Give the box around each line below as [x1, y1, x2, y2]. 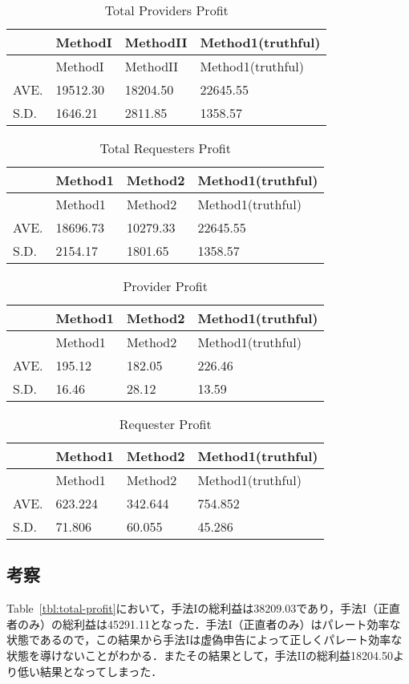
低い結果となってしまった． [17, 662, 163, 679]
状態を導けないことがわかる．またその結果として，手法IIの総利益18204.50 [6, 646, 393, 663]
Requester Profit [119, 415, 212, 433]
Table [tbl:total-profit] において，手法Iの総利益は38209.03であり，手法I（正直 [6, 600, 401, 617]
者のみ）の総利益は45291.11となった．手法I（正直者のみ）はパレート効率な [6, 615, 401, 632]
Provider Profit [123, 277, 208, 295]
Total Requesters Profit [99, 139, 231, 157]
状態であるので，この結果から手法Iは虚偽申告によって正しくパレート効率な [6, 631, 403, 648]
